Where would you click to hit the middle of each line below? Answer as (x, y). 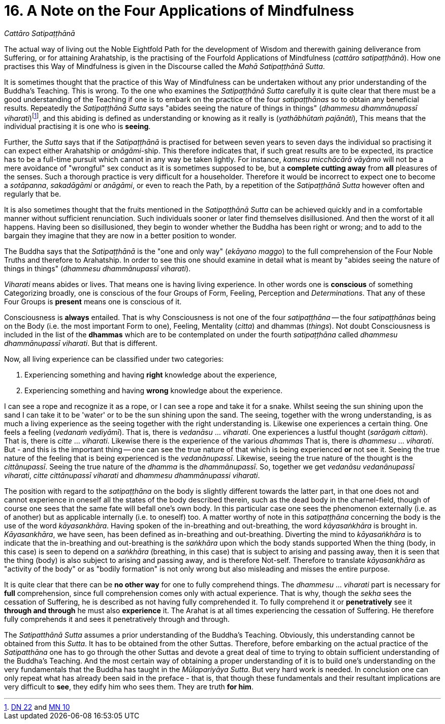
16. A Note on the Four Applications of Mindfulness (179, 11)
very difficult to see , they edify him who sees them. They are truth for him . (129, 687)
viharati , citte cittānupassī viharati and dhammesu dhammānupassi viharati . (132, 476)
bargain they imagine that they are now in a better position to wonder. (120, 236)
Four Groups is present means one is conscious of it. (93, 302)
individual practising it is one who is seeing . (77, 127)
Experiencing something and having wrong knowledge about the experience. (154, 391)
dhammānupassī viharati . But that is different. (81, 343)
